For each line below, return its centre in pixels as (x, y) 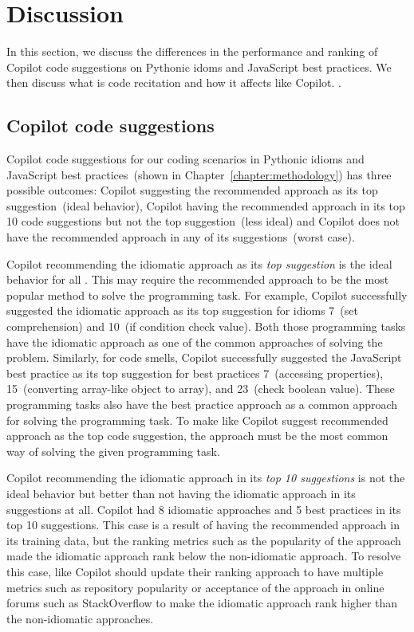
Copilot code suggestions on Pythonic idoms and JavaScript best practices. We (199, 67)
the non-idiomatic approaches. (80, 618)
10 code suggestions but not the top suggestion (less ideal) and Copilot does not (203, 221)
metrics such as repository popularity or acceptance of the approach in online (195, 587)
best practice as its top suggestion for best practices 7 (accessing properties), (195, 373)
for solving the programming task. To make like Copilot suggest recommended (197, 420)
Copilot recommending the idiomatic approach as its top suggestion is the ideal (199, 263)
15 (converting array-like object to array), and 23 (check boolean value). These (201, 389)
